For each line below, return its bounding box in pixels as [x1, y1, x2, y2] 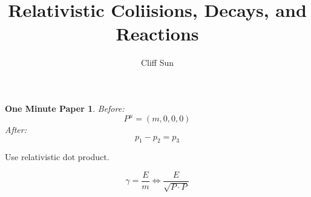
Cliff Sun [140, 56, 174, 69]
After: [5, 123, 27, 135]
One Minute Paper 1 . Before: [5, 102, 125, 114]
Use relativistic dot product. [5, 150, 110, 163]
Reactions [116, 21, 199, 46]
